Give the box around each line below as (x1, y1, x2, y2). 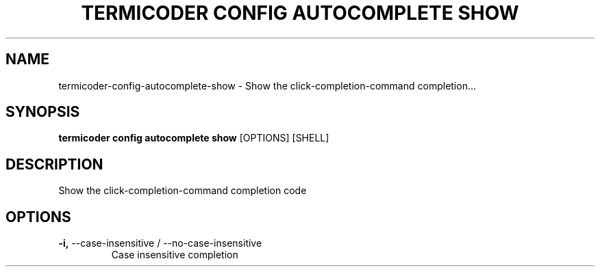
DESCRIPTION (5, 155, 103, 173)
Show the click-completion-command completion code (58, 185, 307, 197)
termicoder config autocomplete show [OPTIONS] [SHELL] (58, 132, 329, 144)
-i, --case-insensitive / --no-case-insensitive (58, 237, 262, 249)
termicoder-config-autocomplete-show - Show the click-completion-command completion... (58, 79, 477, 92)
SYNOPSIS (5, 103, 80, 121)
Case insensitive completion (111, 249, 238, 261)
